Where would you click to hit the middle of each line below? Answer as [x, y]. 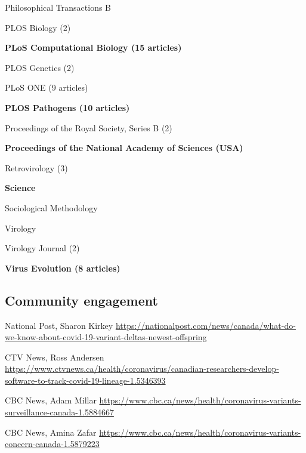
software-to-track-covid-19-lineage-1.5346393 [85, 380]
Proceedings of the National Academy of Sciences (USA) [124, 148]
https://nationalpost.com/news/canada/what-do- [205, 325]
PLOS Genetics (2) [40, 67]
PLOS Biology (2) [38, 27]
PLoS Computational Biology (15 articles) [93, 47]
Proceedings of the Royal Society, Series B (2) [89, 127]
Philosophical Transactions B [58, 7]
